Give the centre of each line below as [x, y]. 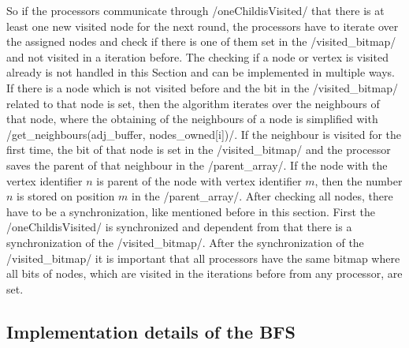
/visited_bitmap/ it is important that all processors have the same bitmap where [203, 258]
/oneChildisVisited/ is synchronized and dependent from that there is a [179, 227]
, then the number [359, 180]
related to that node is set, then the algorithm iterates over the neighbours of [193, 103]
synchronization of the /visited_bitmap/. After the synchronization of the [185, 242]
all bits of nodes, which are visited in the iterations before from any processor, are [204, 273]
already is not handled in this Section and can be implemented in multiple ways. [201, 72]
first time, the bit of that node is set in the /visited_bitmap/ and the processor [199, 150]
